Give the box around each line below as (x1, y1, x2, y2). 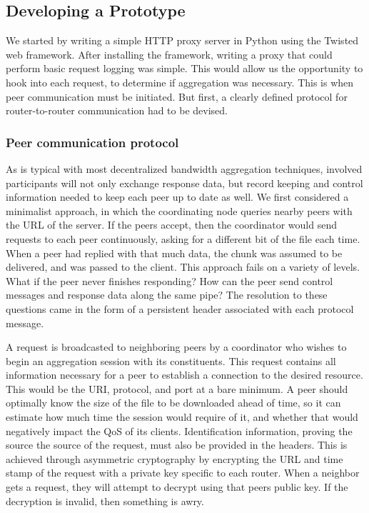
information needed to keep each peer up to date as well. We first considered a (6, 189, 349, 204)
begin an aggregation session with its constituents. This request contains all (6, 353, 336, 368)
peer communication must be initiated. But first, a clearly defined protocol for (6, 89, 348, 104)
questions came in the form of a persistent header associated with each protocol (6, 301, 354, 316)
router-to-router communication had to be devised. (6, 103, 228, 118)
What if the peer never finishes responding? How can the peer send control (6, 273, 333, 288)
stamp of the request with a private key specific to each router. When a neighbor (6, 465, 360, 480)
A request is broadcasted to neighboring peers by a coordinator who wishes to (6, 339, 347, 354)
